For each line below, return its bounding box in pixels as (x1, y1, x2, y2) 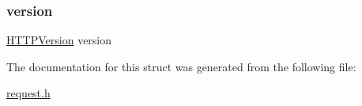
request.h (6, 85, 51, 101)
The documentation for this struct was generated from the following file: (6, 58, 356, 74)
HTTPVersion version (6, 32, 112, 48)
